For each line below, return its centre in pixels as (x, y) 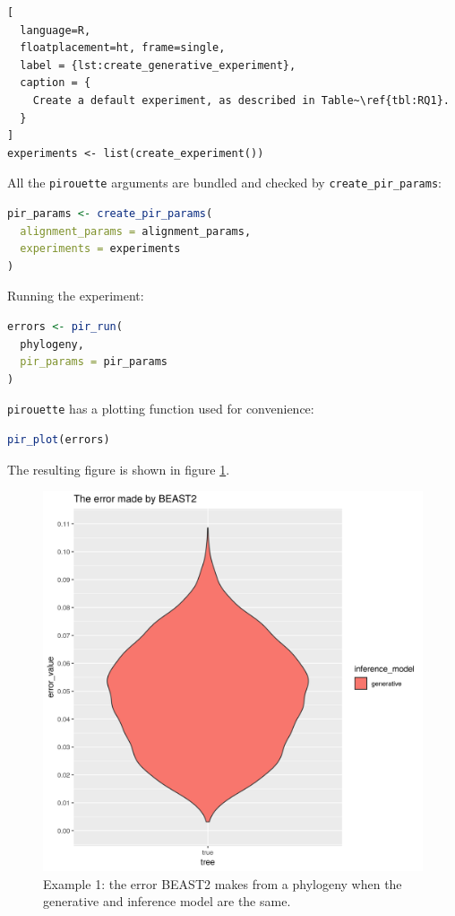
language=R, (56, 30)
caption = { (56, 83)
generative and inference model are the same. (167, 901)
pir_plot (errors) (59, 440)
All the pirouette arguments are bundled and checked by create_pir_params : (224, 183)
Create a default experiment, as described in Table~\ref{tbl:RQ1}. (241, 100)
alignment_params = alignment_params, (136, 231)
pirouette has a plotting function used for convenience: (161, 409)
